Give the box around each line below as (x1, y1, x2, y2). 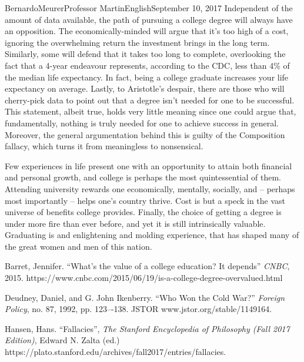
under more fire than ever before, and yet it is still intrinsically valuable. (5, 217, 266, 229)
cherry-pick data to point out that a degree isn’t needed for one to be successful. (5, 93, 295, 106)
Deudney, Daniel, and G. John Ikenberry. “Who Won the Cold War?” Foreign (5, 291, 285, 303)
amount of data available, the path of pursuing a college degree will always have (5, 13, 293, 25)
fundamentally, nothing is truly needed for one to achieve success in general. (5, 116, 279, 129)
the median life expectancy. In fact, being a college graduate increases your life (5, 71, 289, 83)
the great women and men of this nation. (5, 240, 152, 252)
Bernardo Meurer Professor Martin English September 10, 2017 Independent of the (5, 2, 293, 14)
